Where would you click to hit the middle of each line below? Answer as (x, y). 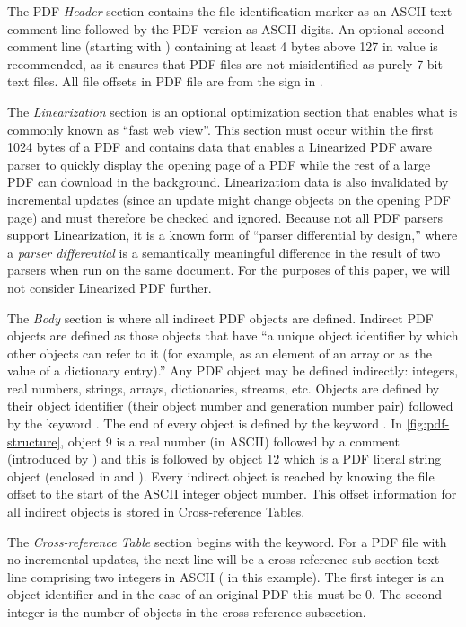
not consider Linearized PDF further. (110, 287)
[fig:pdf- (428, 424)
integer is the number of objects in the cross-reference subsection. (187, 612)
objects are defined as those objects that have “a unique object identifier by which (233, 336)
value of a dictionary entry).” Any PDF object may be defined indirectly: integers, (233, 371)
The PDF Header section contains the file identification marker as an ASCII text (230, 11)
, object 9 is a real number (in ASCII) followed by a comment (230, 441)
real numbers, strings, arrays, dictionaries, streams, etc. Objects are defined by (224, 388)
